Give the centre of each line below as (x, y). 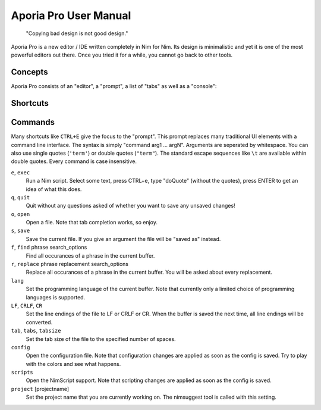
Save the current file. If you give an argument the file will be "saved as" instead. (123, 239)
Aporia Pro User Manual (71, 15)
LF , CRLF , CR (27, 305)
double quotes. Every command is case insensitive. (74, 161)
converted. (39, 322)
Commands (33, 122)
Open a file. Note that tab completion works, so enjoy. (92, 223)
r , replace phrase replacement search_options (70, 264)
